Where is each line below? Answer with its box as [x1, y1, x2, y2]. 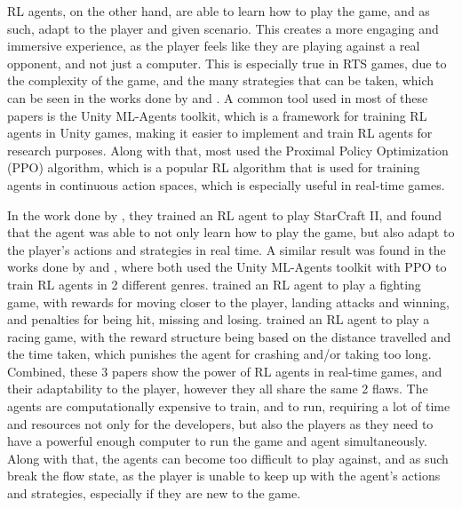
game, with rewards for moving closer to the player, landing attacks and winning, [7, 292, 450, 311]
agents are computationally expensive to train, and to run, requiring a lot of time [7, 397, 450, 416]
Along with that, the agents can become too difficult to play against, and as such [7, 448, 449, 467]
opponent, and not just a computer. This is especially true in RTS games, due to [7, 53, 447, 72]
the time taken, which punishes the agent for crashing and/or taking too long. [7, 345, 432, 363]
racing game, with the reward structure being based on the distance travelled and [7, 327, 451, 345]
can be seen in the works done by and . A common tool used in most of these [7, 88, 428, 107]
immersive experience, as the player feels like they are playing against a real [7, 36, 420, 55]
